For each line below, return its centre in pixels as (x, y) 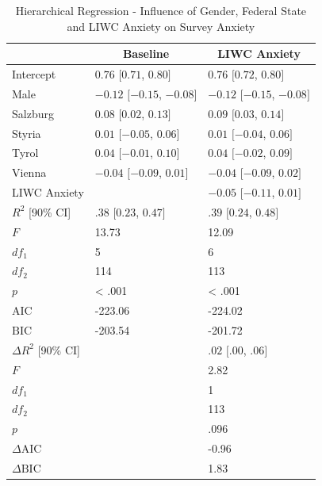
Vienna (29, 172)
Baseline (146, 54)
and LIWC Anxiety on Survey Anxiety (161, 26)
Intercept (34, 74)
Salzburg (33, 113)
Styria (27, 133)
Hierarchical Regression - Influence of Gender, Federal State (161, 10)
